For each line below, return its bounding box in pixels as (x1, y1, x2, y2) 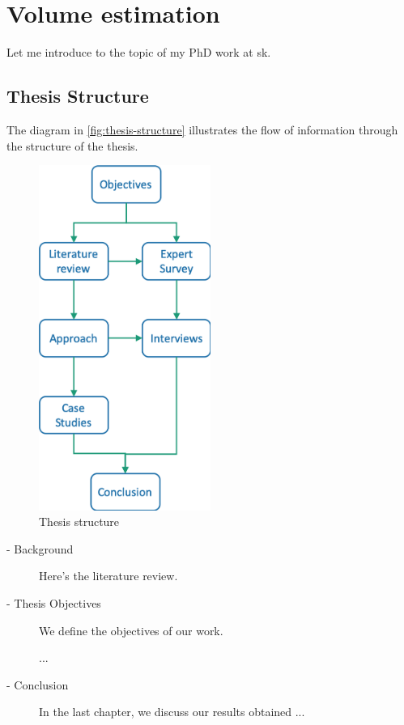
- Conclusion (6, 676, 69, 693)
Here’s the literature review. (39, 567, 178, 584)
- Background (6, 540, 74, 557)
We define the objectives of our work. (39, 621, 223, 638)
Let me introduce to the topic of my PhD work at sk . (6, 44, 271, 61)
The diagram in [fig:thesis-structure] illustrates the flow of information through (6, 121, 398, 138)
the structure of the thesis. (6, 137, 138, 154)
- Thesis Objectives (6, 594, 101, 611)
